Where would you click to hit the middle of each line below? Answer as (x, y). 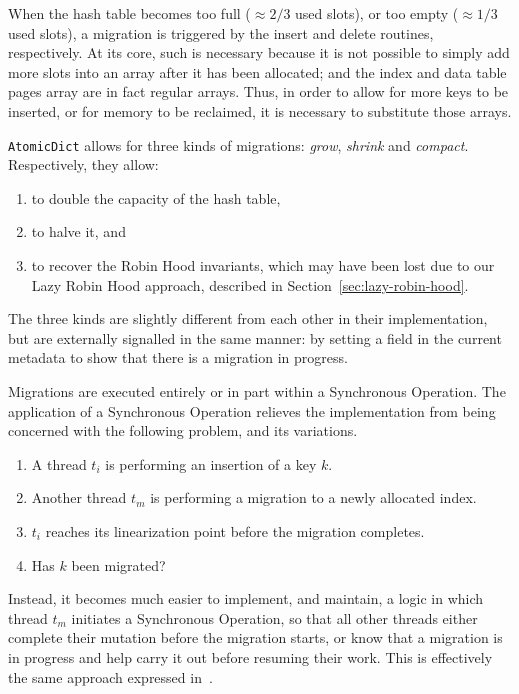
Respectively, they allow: (83, 164)
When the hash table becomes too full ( (129, 13)
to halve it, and (78, 231)
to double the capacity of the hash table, (156, 197)
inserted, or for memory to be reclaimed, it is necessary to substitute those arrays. (260, 110)
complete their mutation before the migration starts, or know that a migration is (255, 637)
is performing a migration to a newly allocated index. (313, 497)
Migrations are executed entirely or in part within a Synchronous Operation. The (257, 390)
